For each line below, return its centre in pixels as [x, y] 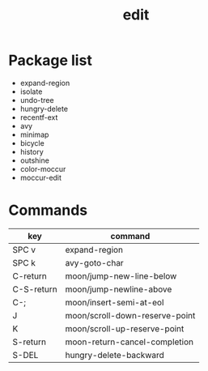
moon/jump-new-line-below [121, 275]
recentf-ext [39, 117]
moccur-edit [41, 177]
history [32, 151]
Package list [51, 60]
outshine [35, 160]
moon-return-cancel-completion [129, 342]
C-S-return [35, 289]
